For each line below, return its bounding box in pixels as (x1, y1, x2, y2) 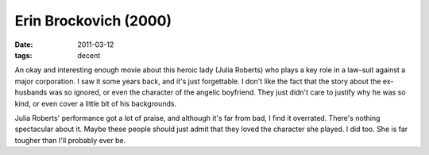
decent (77, 50, 101, 60)
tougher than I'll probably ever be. (14, 135, 126, 145)
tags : (14, 50, 33, 60)
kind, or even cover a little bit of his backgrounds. (14, 99, 177, 108)
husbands (14, 87, 48, 97)
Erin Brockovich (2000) (14, 12, 172, 29)
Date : (14, 40, 33, 49)
